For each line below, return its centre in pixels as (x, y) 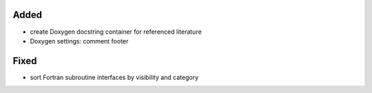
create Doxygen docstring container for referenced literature (116, 32)
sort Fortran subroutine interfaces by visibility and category (114, 77)
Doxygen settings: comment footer (79, 41)
